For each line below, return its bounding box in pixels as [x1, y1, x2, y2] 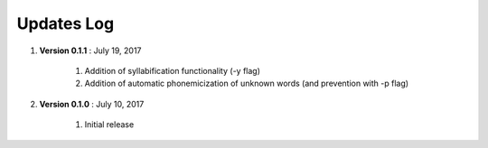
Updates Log [16, 14, 115, 33]
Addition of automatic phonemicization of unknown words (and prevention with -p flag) [84, 78, 409, 89]
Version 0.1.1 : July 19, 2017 [39, 45, 142, 56]
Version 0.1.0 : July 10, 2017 [39, 98, 145, 109]
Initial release [84, 119, 135, 130]
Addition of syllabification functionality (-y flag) [84, 65, 261, 76]
